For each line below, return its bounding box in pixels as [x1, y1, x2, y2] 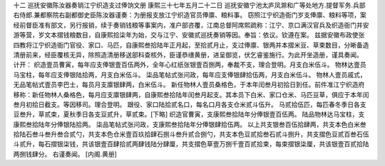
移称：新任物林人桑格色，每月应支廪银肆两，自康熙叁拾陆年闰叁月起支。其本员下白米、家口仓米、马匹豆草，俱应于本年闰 [13, 90, 369, 99]
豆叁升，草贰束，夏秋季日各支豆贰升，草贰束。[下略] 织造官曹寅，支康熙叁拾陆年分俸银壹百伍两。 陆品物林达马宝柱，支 [13, 110, 365, 118]
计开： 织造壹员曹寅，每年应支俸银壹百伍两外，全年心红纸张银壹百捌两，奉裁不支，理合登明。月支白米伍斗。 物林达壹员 [13, 60, 366, 69]
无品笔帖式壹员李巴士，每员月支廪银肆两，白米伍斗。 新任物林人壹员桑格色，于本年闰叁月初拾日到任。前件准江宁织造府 [13, 80, 365, 89]
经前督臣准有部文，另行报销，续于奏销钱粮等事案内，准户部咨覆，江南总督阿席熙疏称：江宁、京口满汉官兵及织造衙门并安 [13, 21, 369, 29]
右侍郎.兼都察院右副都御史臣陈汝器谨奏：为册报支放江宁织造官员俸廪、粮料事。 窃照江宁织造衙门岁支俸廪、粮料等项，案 [13, 11, 366, 19]
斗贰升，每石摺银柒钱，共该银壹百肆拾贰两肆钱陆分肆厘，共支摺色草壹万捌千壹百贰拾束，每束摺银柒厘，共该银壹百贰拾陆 [13, 140, 369, 148]
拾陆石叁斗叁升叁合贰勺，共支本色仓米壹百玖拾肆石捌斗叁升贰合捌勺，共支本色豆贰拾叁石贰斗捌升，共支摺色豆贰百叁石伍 [13, 130, 369, 138]
